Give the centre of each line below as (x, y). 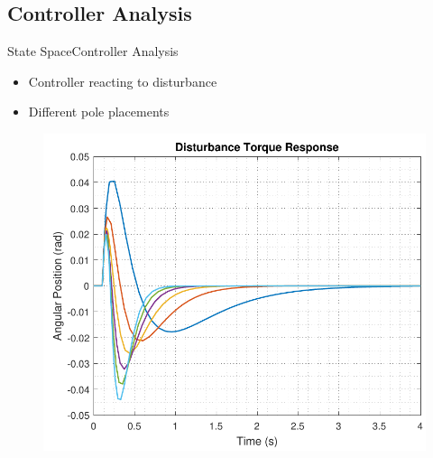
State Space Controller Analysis (93, 51)
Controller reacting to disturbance (123, 81)
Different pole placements (99, 112)
